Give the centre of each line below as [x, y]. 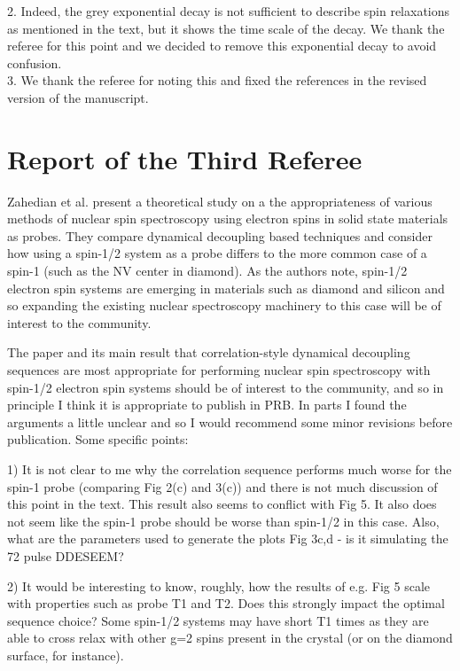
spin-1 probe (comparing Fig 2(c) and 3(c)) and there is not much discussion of [222, 486]
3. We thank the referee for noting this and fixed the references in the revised [217, 80]
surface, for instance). [66, 655]
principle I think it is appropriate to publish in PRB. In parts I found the [207, 405]
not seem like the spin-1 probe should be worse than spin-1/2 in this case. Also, [223, 521]
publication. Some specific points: [98, 439]
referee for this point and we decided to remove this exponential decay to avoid [222, 46]
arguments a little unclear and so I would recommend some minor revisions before [230, 421]
